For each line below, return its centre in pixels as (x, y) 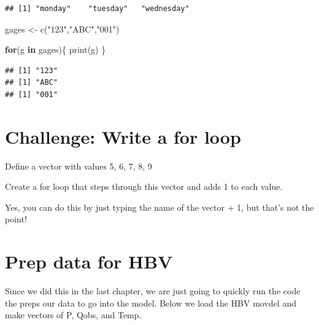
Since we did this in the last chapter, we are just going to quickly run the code (153, 291)
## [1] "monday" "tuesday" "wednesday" (97, 9)
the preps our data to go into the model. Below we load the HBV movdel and (151, 303)
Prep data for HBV (89, 261)
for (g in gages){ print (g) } (56, 49)
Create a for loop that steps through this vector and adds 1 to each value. (144, 186)
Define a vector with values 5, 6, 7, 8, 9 (79, 166)
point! (16, 219)
